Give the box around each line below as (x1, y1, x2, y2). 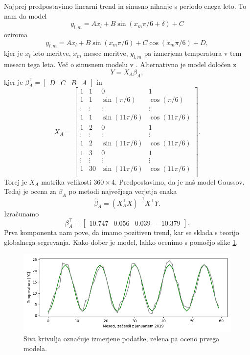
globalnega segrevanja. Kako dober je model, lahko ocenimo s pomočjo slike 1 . (4, 237, 238, 247)
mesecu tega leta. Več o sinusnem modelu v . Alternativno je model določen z (4, 59, 236, 70)
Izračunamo (4, 208, 39, 218)
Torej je (4, 176, 27, 187)
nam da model (4, 10, 47, 21)
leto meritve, (33, 48, 71, 58)
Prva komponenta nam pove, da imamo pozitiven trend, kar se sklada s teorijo (4, 227, 239, 237)
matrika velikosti (41, 176, 91, 187)
